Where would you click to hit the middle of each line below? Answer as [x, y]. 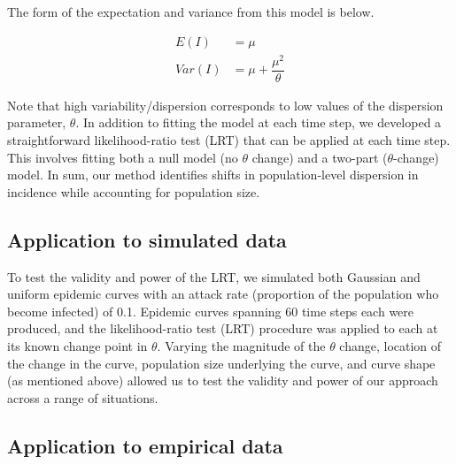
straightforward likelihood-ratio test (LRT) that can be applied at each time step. [229, 139]
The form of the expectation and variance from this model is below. [191, 11]
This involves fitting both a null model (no [123, 157]
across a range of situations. [83, 397]
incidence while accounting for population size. [134, 191]
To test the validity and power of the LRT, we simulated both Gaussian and [214, 276]
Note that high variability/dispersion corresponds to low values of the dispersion [225, 105]
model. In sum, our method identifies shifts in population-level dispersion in [213, 175]
